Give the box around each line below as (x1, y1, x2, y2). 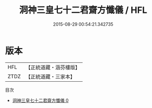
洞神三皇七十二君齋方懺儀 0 (12, 97, 69, 103)
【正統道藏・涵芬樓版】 (25, 64, 81, 71)
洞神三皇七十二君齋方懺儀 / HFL (19, 4, 148, 16)
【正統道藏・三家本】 (25, 73, 76, 80)
